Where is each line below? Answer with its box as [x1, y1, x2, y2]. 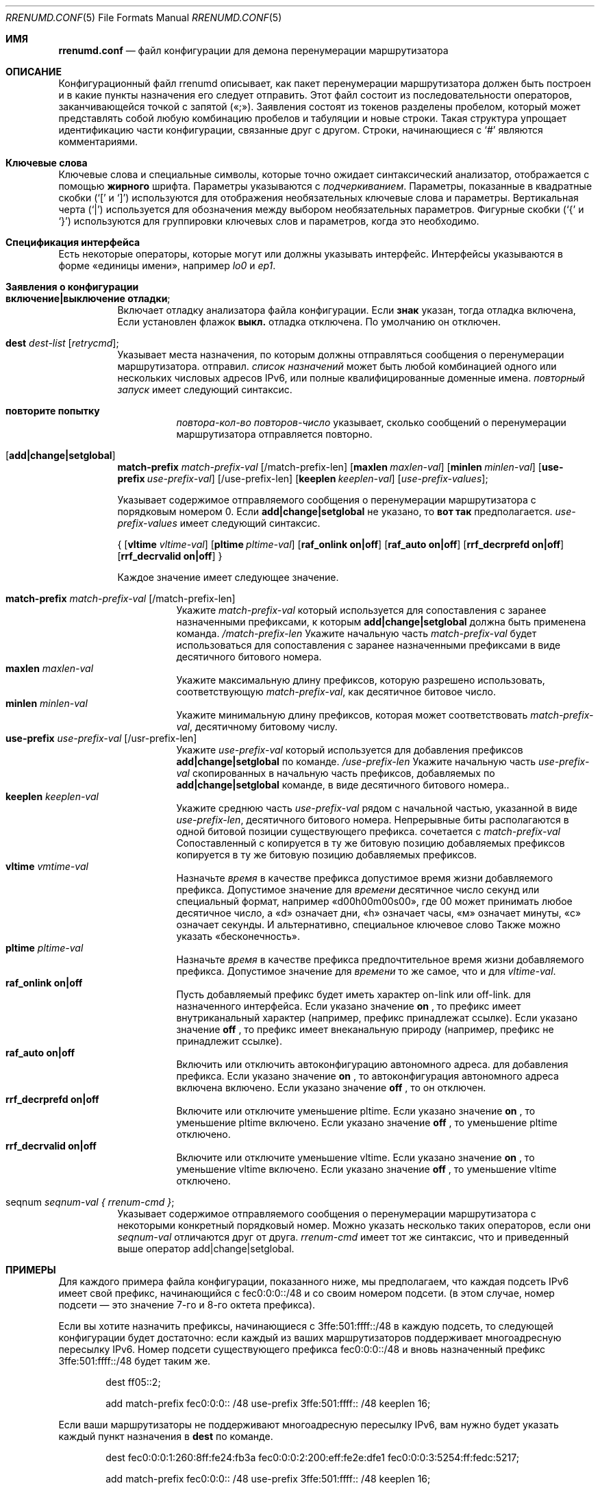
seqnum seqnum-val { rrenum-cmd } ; [5, 1196, 175, 1208]
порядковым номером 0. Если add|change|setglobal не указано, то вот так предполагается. [117, 506, 553, 517]
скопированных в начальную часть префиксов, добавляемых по [192, 767, 495, 779]
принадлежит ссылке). [176, 1035, 282, 1047]
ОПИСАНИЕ [5, 66, 62, 77]
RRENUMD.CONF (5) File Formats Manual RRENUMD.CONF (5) [5, 12, 282, 23]
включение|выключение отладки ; [5, 293, 171, 304]
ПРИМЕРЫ [5, 1264, 56, 1276]
